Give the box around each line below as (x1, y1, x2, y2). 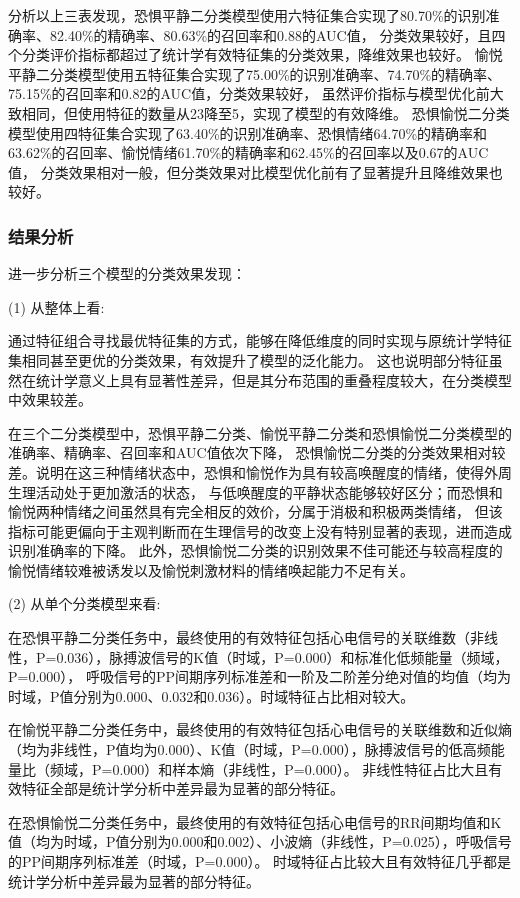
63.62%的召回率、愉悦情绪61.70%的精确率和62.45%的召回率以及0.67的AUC (8, 142, 489, 163)
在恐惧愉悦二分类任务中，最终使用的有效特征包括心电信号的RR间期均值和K (8, 811, 502, 832)
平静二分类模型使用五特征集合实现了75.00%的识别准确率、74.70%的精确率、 (8, 63, 502, 84)
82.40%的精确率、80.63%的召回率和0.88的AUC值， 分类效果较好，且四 (49, 24, 506, 45)
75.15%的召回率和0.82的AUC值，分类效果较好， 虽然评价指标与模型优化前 (8, 83, 490, 104)
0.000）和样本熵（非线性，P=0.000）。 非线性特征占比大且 (112, 758, 489, 779)
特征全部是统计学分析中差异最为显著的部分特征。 (21, 778, 344, 799)
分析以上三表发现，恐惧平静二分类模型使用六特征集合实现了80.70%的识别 (8, 5, 486, 25)
